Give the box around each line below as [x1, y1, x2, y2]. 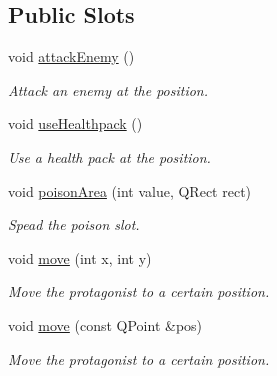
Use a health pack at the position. [8, 146, 211, 167]
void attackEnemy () [8, 46, 135, 67]
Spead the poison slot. [8, 214, 140, 235]
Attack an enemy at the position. [8, 79, 209, 100]
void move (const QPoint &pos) [8, 314, 203, 335]
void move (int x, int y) [8, 247, 152, 268]
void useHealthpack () [8, 113, 143, 134]
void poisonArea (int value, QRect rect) [8, 180, 252, 201]
